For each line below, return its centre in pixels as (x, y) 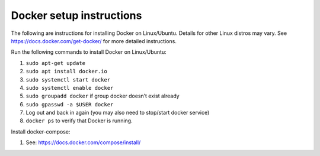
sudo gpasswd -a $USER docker (70, 104)
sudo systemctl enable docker (70, 88)
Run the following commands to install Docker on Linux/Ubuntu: (89, 52)
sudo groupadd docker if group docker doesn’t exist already (103, 96)
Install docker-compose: (41, 131)
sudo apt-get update (56, 63)
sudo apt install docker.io (67, 71)
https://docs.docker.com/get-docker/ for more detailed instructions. (94, 41)
